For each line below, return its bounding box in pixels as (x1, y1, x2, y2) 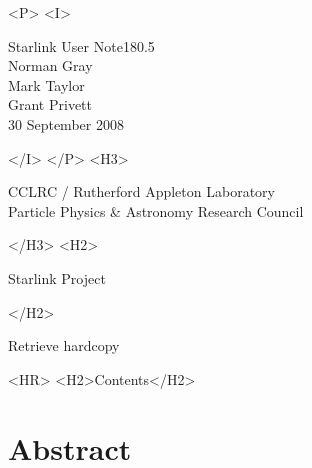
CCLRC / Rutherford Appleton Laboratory (8, 181, 275, 202)
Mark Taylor (8, 74, 85, 95)
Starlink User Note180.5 (8, 35, 155, 56)
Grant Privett (8, 94, 92, 115)
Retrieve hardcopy (8, 335, 120, 356)
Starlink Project (8, 267, 106, 288)
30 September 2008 (8, 113, 124, 134)
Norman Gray (8, 55, 93, 76)
